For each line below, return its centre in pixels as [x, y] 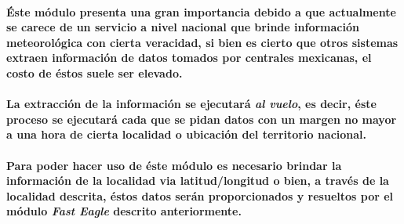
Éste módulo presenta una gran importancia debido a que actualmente [201, 11]
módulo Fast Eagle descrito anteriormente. [124, 211]
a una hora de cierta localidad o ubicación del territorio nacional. [187, 134]
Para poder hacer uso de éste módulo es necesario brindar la [174, 165]
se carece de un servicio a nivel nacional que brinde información [183, 27]
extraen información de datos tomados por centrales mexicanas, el [189, 58]
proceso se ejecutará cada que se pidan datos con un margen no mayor [202, 119]
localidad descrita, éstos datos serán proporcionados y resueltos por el [200, 195]
